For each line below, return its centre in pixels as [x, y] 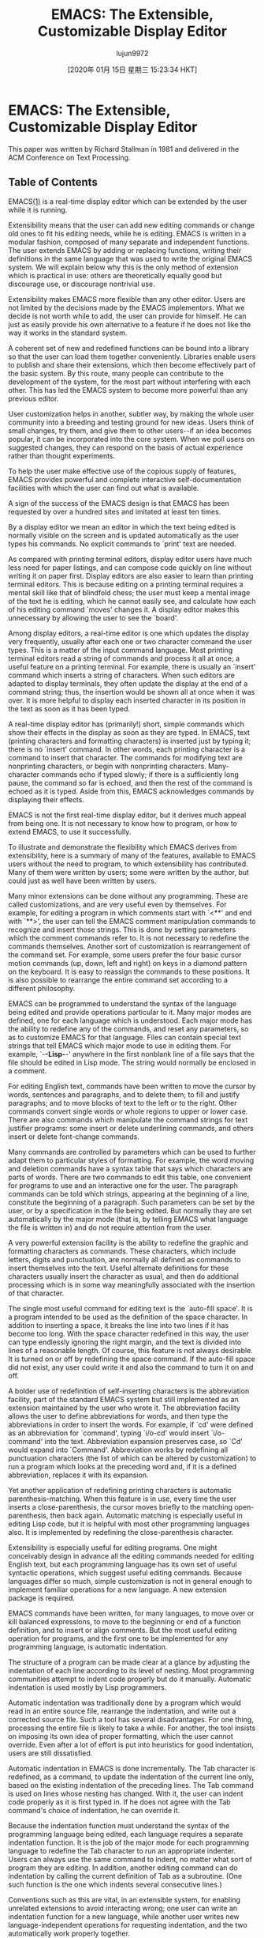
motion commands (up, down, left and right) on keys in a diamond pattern [128, 963]
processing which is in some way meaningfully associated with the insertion [132, 1284]
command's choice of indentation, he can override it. [94, 1810]
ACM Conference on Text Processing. [69, 157]
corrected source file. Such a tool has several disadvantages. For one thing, [131, 1719]
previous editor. [33, 398]
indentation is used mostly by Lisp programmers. [87, 1687]
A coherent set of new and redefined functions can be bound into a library [129, 348]
